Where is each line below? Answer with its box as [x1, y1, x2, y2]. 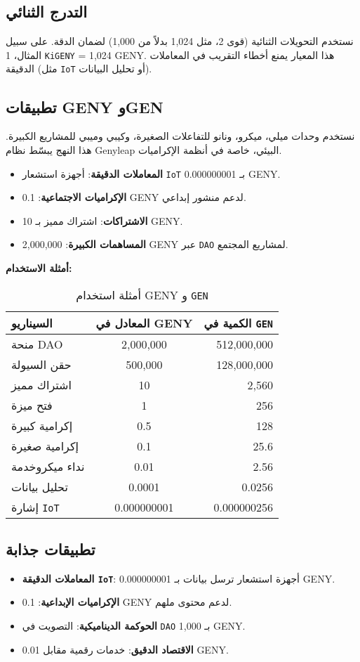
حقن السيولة [11, 356, 72, 372]
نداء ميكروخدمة [11, 457, 85, 474]
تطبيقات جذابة [6, 538, 95, 559]
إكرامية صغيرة [11, 437, 79, 454]
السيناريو [11, 314, 53, 331]
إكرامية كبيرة [11, 417, 73, 434]
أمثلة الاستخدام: [6, 261, 72, 275]
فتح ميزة [11, 396, 53, 413]
